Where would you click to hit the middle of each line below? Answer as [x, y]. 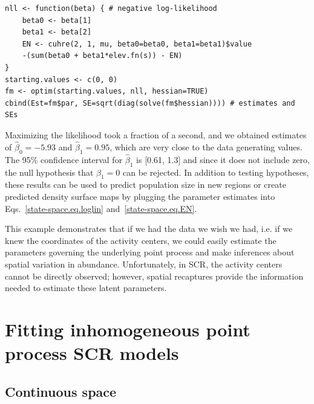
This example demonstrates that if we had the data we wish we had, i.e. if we [149, 229]
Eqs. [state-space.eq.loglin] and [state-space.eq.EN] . [101, 208]
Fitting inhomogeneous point [128, 329]
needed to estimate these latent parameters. [86, 288]
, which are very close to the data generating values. [206, 146]
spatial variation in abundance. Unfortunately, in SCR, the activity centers [144, 264]
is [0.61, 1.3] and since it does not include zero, [223, 159]
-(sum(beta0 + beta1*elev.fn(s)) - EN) [102, 56]
